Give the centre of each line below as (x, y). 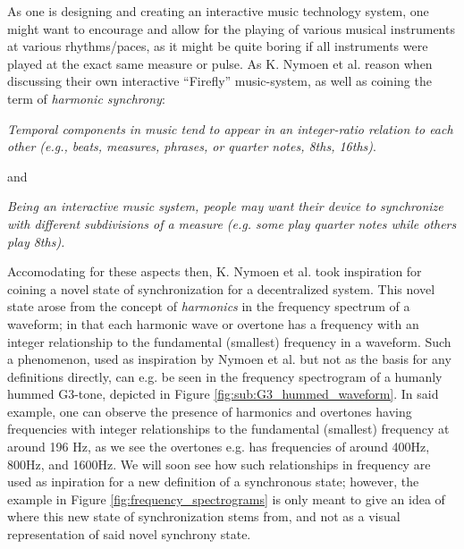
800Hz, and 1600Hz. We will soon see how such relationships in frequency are (219, 464)
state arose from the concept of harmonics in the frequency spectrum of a (209, 306)
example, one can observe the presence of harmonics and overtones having (210, 411)
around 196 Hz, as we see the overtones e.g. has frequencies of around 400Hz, (219, 447)
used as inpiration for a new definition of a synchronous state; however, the (213, 481)
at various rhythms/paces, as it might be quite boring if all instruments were (218, 46)
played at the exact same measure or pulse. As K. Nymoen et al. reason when (220, 63)
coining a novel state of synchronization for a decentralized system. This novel (221, 288)
